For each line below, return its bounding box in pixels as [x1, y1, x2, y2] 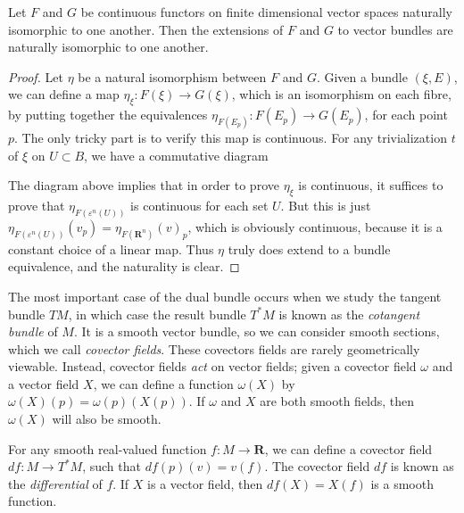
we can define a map [8, 85, 120, 103]
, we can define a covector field [264, 439, 433, 458]
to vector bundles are [337, 20, 453, 38]
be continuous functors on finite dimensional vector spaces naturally [80, 3, 452, 21]
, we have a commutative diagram [84, 145, 269, 164]
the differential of [8, 474, 103, 492]
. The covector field [264, 457, 370, 476]
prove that [8, 196, 65, 215]
